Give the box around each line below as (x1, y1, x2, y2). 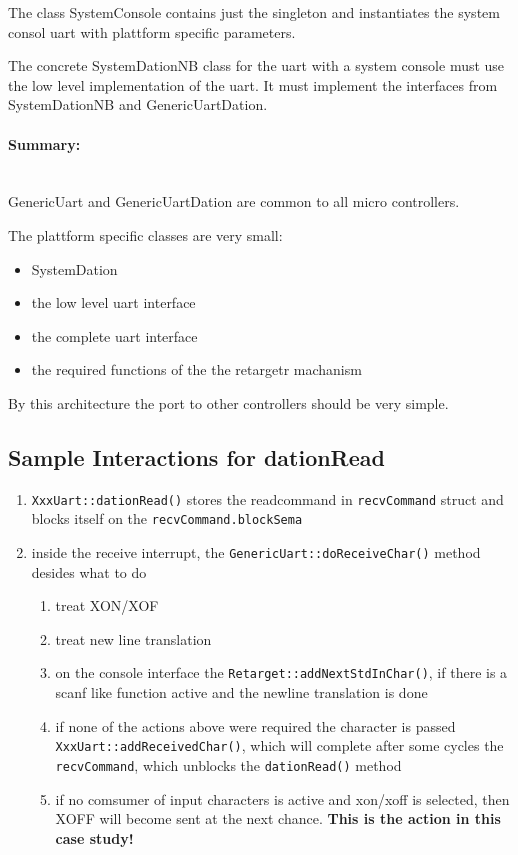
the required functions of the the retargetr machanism (31, 359, 362, 380)
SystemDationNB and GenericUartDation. (8, 94, 268, 115)
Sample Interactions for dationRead (8, 441, 385, 472)
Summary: (8, 133, 81, 154)
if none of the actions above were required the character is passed (55, 715, 456, 736)
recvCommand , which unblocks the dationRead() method (55, 754, 402, 775)
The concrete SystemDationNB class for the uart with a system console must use (8, 55, 505, 76)
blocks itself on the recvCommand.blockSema (31, 508, 303, 529)
